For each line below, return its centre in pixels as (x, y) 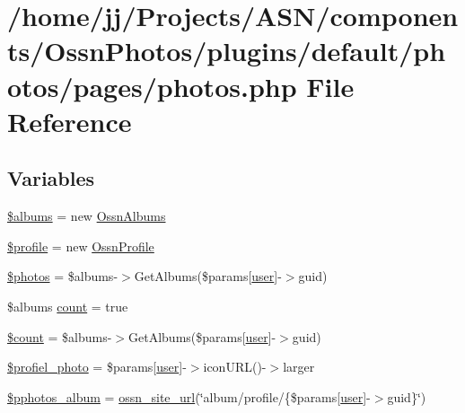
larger (299, 367)
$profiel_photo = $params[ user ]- (97, 367)
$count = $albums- (60, 336)
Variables (51, 178)
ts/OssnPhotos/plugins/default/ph (227, 51)
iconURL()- (235, 367)
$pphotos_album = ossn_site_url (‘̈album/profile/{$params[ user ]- (189, 396)
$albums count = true (68, 306)
